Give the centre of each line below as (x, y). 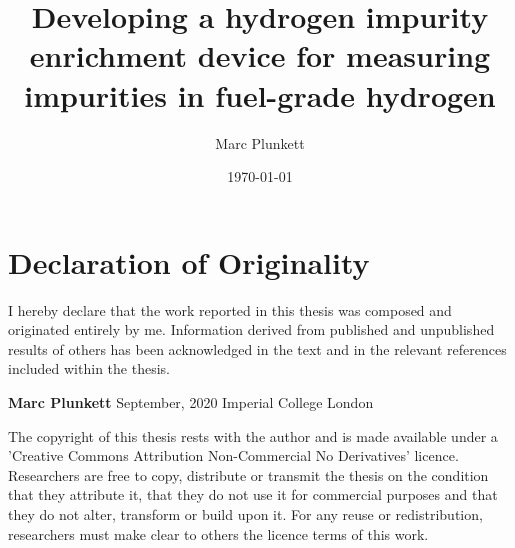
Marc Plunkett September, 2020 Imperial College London (191, 402)
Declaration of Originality (189, 261)
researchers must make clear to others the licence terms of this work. (218, 533)
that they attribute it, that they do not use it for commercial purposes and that (253, 494)
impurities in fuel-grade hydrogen (260, 94)
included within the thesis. (89, 368)
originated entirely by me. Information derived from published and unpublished (251, 329)
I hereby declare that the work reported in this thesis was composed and (230, 309)
